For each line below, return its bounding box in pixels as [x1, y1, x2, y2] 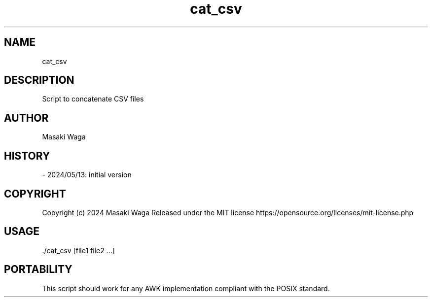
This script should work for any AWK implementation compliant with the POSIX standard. [42, 284, 330, 293]
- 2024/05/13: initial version [42, 170, 132, 179]
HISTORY [4, 149, 50, 162]
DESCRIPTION [4, 74, 74, 87]
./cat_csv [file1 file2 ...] [42, 246, 115, 255]
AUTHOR [4, 111, 49, 124]
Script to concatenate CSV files [42, 95, 144, 103]
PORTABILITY [4, 263, 72, 276]
